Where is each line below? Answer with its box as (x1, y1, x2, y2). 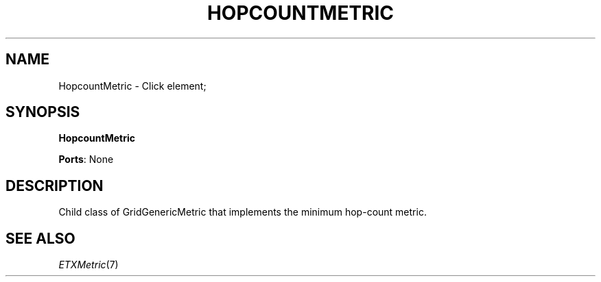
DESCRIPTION (5, 177, 104, 194)
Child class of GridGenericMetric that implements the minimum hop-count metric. (58, 206, 427, 218)
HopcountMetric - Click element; (58, 79, 207, 92)
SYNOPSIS (5, 103, 80, 121)
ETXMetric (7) (58, 259, 119, 271)
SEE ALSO (5, 229, 75, 247)
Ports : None (58, 153, 114, 166)
